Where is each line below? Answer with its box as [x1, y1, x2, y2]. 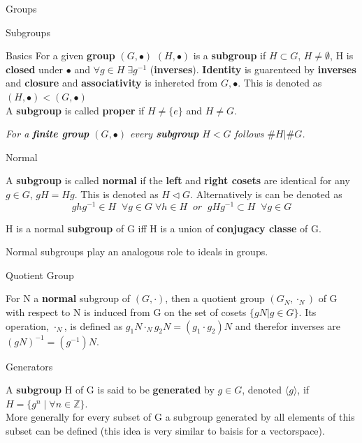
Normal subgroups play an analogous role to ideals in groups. [6, 244, 268, 259]
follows [234, 126, 264, 141]
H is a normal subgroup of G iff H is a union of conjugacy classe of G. [6, 220, 321, 235]
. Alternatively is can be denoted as [190, 186, 342, 201]
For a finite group [6, 126, 89, 141]
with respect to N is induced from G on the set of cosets [6, 304, 247, 319]
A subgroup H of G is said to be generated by [6, 382, 215, 397]
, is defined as [64, 318, 123, 333]
